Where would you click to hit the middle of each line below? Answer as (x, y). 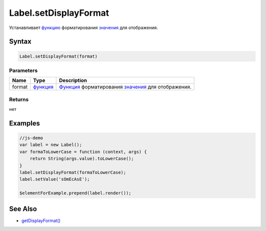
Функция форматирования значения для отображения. (125, 87)
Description (73, 80)
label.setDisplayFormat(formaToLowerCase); (73, 172)
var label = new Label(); (51, 145)
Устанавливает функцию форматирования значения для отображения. (83, 28)
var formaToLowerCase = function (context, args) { (83, 152)
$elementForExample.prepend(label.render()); (75, 193)
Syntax (20, 42)
